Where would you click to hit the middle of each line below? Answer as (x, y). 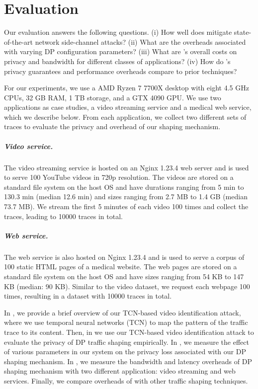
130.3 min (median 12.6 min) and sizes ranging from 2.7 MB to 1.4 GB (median (126, 196)
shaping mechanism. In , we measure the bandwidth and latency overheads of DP (128, 361)
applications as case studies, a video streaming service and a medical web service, (128, 107)
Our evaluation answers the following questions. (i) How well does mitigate (118, 32)
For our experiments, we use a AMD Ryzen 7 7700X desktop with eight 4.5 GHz (127, 88)
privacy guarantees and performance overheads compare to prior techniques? (121, 71)
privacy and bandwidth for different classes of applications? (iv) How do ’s (117, 61)
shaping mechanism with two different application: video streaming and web (120, 371)
